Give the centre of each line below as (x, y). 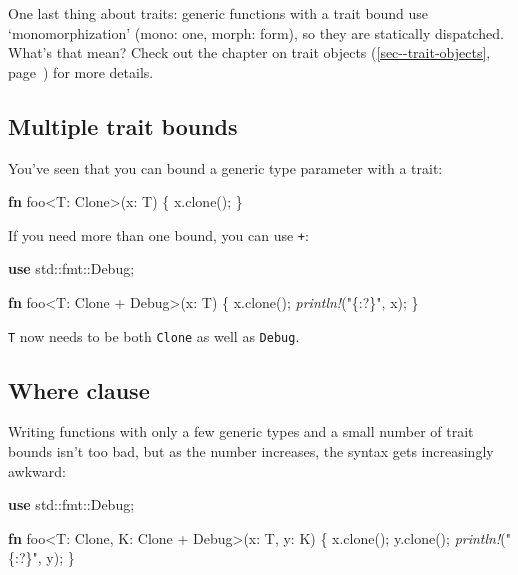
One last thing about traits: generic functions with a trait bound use (218, 13)
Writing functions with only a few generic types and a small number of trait (241, 431)
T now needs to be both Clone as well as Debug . (154, 335)
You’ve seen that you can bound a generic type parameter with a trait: (225, 167)
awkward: (37, 470)
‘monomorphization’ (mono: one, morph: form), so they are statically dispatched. (256, 32)
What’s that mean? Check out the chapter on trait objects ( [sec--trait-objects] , (249, 52)
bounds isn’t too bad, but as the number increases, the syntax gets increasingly (251, 451)
